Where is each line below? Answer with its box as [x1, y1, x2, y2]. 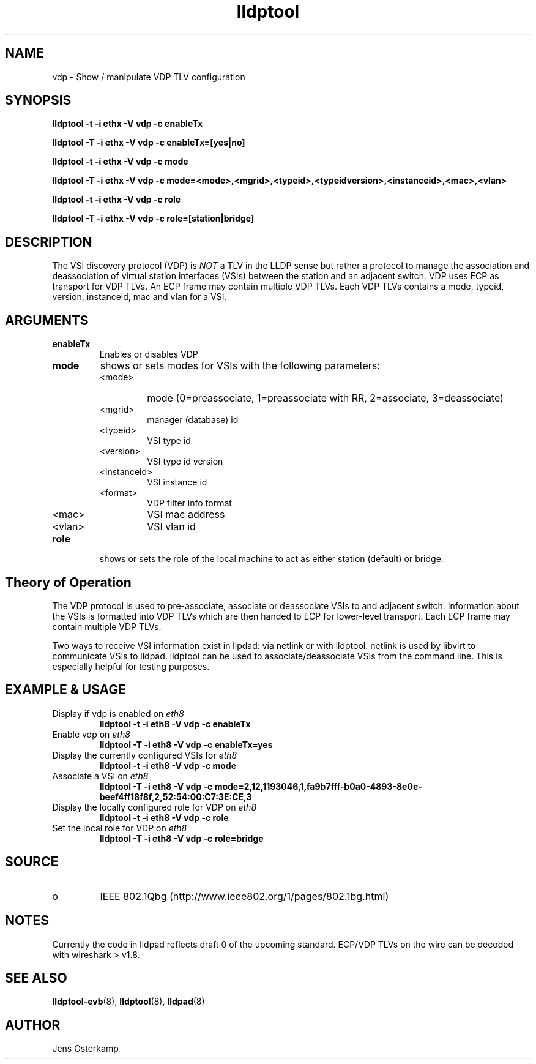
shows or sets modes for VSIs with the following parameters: [100, 359, 380, 372]
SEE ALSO [5, 970, 67, 986]
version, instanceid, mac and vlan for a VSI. [52, 291, 227, 302]
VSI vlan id [147, 520, 196, 533]
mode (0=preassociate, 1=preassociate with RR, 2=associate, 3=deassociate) [147, 392, 504, 405]
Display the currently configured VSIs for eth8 [52, 749, 237, 760]
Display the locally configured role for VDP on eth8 [52, 801, 257, 812]
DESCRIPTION [5, 234, 92, 250]
